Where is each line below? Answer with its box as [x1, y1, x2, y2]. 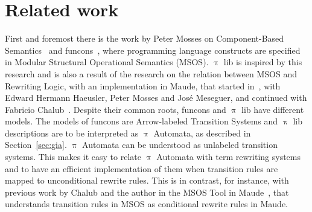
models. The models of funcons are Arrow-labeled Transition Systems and [5, 115, 278, 127]
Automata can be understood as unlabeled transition [82, 138, 278, 151]
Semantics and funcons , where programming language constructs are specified [5, 43, 301, 56]
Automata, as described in [153, 126, 251, 139]
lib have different [241, 103, 304, 115]
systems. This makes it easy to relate [5, 150, 141, 163]
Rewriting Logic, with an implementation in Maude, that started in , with [5, 79, 281, 92]
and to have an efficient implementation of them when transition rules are [5, 162, 278, 175]
